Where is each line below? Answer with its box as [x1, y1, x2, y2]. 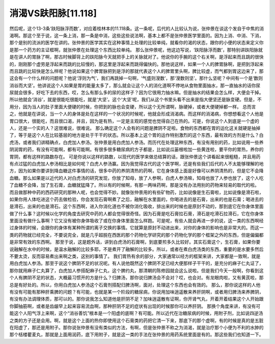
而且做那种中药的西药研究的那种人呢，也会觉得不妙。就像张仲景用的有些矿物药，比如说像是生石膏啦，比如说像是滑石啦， [9, 189, 264, 195]
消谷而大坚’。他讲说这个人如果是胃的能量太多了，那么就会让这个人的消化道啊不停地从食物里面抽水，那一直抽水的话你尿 [9, 82, 261, 89]
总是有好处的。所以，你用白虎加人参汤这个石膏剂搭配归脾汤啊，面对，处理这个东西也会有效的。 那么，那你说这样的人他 [9, 281, 261, 288]
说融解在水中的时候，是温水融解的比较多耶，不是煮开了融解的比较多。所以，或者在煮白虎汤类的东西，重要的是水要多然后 [9, 246, 264, 252]
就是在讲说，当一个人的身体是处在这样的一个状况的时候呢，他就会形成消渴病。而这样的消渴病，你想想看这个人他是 [22, 111, 264, 117]
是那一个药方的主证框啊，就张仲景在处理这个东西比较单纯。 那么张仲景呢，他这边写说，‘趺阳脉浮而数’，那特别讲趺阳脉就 [9, 46, 263, 53]
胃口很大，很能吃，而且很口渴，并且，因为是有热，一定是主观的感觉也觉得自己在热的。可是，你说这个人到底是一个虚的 [9, 118, 259, 124]
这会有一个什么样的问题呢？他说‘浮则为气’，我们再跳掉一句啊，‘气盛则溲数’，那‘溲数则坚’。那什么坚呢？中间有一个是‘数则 [9, 75, 263, 81]
